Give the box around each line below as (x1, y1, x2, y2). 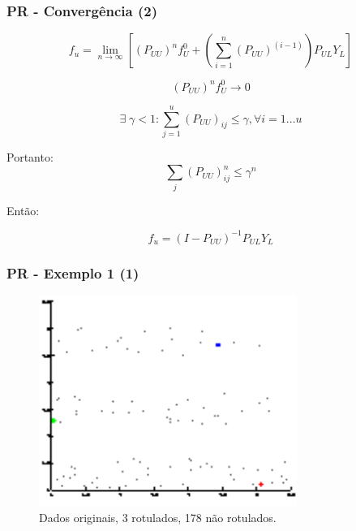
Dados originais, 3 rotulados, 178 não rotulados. (39, 508, 277, 525)
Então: (6, 201, 40, 218)
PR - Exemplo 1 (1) (6, 262, 139, 283)
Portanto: (6, 148, 54, 165)
